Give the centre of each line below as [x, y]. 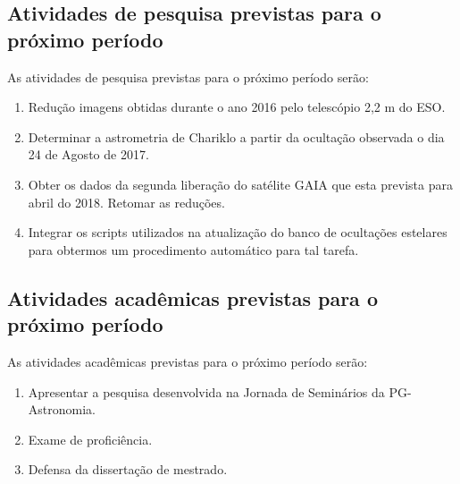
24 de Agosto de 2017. [88, 154]
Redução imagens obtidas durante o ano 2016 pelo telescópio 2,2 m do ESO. [237, 107]
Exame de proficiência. [90, 439]
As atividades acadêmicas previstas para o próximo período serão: [188, 361]
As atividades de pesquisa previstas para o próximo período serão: [188, 76]
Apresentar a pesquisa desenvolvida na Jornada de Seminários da [206, 391]
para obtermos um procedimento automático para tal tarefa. [193, 249]
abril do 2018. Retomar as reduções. [126, 202]
